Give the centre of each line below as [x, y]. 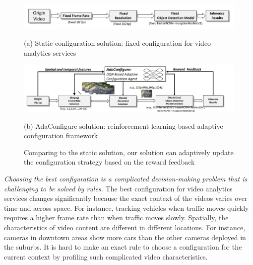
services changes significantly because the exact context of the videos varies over [126, 198]
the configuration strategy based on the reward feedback [109, 162]
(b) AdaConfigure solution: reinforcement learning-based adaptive [124, 126]
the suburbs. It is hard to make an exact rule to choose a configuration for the [123, 247]
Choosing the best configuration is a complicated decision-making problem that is [126, 179]
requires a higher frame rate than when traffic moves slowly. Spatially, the [116, 218]
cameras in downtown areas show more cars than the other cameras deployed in [125, 237]
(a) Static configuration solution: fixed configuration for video [118, 43]
